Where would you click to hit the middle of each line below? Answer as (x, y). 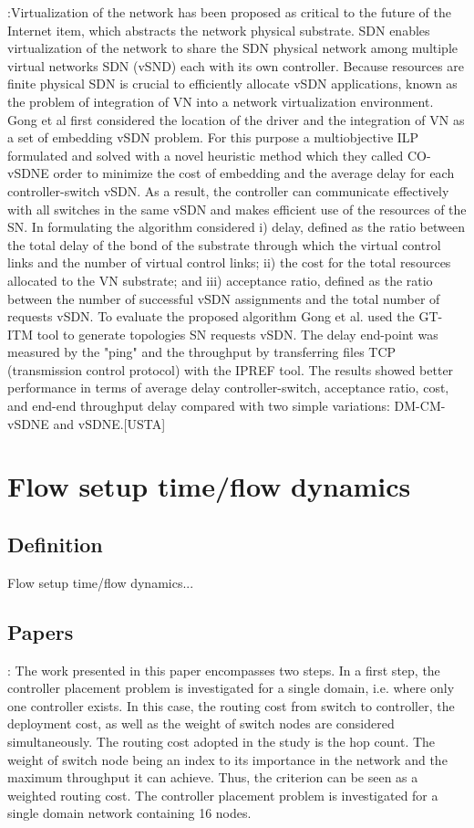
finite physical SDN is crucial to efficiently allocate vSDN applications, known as (232, 84)
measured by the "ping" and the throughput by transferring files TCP (202, 352)
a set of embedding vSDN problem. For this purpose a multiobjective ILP (213, 137)
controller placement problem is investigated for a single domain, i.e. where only (231, 688)
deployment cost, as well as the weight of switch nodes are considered (201, 723)
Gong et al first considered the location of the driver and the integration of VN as (236, 119)
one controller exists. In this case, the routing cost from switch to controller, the (231, 705)
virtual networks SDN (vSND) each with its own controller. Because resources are (236, 65)
